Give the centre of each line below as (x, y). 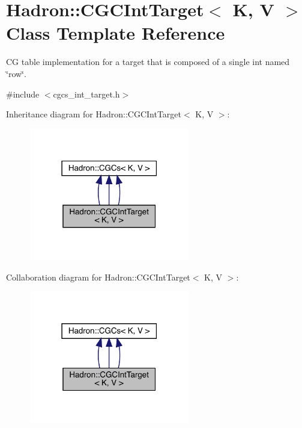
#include (23, 94)
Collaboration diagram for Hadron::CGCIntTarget (98, 277)
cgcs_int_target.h (86, 94)
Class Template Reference (116, 33)
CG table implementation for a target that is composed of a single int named (148, 62)
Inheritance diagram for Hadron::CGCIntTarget (94, 114)
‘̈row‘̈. (16, 73)
